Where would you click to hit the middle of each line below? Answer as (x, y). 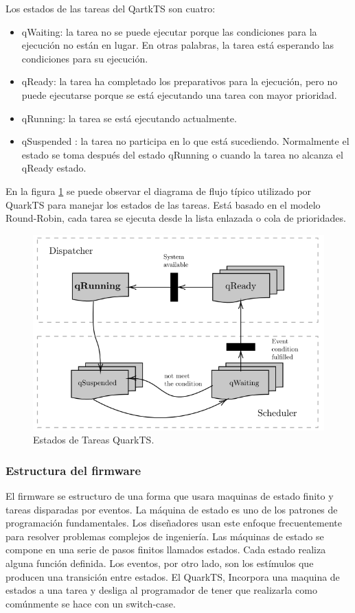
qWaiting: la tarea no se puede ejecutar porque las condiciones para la (169, 31)
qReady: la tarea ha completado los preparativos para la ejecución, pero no (180, 81)
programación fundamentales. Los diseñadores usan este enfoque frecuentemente (174, 523)
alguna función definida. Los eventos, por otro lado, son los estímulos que (160, 563)
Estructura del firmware (73, 470)
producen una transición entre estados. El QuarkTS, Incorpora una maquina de (173, 576)
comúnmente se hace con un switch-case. (91, 603)
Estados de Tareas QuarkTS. (94, 440)
